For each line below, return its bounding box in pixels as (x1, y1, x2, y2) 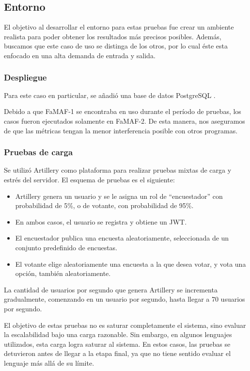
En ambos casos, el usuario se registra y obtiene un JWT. (15, 216, 187, 226)
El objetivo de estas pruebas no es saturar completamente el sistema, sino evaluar (4, 320, 246, 330)
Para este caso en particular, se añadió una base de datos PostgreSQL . (4, 90, 216, 100)
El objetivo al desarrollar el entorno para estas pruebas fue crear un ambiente (4, 22, 234, 32)
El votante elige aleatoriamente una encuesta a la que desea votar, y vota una (15, 258, 246, 269)
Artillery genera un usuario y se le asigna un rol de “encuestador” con (15, 191, 223, 201)
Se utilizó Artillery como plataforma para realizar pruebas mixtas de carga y (4, 165, 232, 175)
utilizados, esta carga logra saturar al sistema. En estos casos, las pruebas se (4, 339, 231, 349)
